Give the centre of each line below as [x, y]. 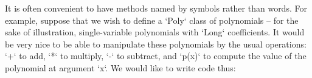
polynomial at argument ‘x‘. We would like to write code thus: [120, 67]
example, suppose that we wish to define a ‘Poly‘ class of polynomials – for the [152, 20]
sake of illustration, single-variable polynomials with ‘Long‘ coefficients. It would [155, 32]
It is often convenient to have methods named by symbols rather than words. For [156, 8]
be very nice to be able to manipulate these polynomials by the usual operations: [156, 44]
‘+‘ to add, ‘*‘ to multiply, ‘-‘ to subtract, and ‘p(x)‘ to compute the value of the [156, 56]
